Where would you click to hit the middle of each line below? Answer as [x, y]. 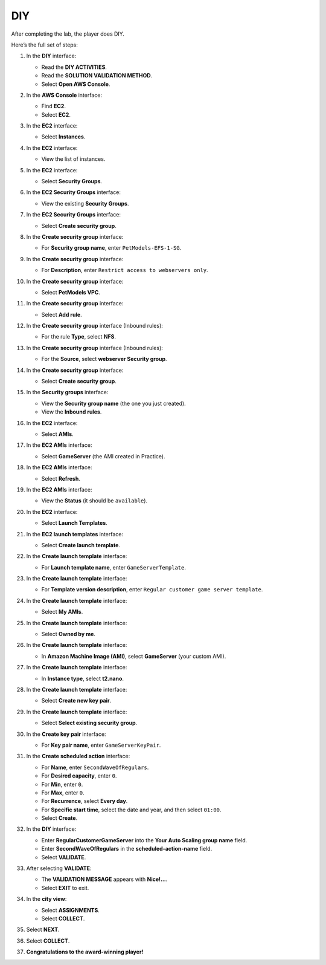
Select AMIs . [57, 434]
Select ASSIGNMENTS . [70, 910]
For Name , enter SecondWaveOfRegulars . [95, 767]
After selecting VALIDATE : [59, 868]
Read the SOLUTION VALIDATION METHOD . [97, 76]
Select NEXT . [43, 930]
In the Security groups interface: [67, 392]
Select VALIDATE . [64, 857]
